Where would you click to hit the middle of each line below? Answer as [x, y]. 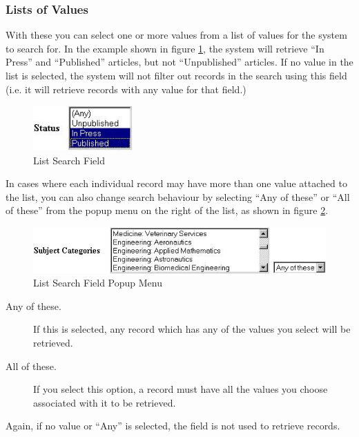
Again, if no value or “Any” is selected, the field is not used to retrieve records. [173, 426]
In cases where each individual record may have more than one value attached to [176, 183]
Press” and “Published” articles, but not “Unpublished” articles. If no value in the [179, 62]
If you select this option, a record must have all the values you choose [181, 389]
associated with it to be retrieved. [105, 402]
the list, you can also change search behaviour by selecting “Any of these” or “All [178, 196]
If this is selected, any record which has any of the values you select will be [192, 329]
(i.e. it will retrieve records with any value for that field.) [126, 89]
